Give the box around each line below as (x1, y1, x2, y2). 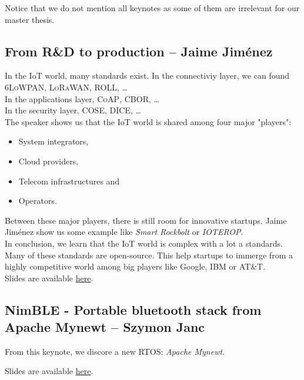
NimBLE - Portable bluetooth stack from (5, 300, 262, 318)
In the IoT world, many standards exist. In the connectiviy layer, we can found (5, 69, 290, 82)
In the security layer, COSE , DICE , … (5, 104, 141, 116)
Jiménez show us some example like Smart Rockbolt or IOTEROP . (5, 226, 243, 238)
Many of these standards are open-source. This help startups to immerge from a (5, 248, 293, 261)
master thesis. (5, 13, 55, 25)
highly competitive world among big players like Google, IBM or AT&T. (5, 260, 266, 273)
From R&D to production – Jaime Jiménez (5, 42, 273, 60)
